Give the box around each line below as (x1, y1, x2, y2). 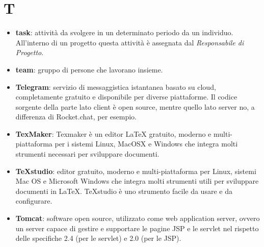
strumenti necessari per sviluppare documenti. (15, 149, 160, 159)
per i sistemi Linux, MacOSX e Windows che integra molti (55, 138, 238, 149)
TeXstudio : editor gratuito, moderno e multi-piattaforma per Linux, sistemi (15, 165, 256, 176)
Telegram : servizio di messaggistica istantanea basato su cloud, (15, 81, 216, 92)
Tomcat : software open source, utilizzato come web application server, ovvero (15, 213, 260, 224)
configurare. (15, 195, 52, 206)
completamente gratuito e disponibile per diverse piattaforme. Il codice (15, 91, 237, 102)
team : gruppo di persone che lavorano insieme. (15, 64, 163, 75)
